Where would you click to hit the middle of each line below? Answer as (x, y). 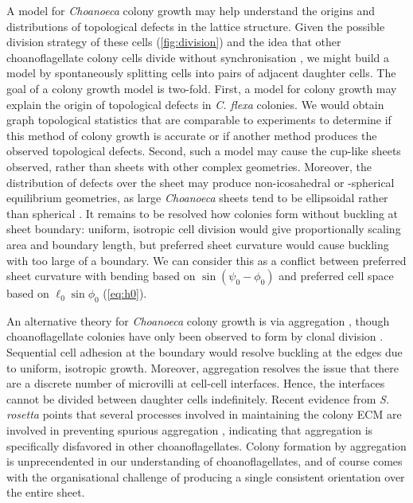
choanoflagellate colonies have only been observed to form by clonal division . (195, 336)
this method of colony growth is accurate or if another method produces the (192, 135)
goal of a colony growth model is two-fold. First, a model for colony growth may (202, 88)
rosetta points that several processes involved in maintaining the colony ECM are (204, 414)
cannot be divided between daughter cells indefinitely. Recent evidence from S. (198, 398)
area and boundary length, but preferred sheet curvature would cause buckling (198, 244)
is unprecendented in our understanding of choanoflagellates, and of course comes (205, 461)
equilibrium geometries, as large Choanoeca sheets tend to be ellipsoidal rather (197, 198)
